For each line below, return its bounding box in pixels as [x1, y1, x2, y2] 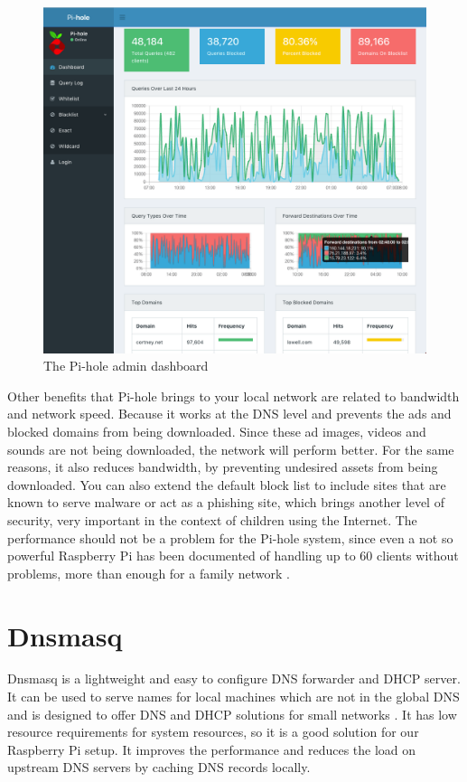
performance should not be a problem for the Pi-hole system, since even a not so [7, 528, 453, 547]
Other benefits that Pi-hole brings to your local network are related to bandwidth [7, 386, 460, 405]
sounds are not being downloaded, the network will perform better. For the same [7, 439, 454, 458]
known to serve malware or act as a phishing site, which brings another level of [7, 493, 444, 512]
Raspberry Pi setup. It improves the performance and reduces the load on [7, 740, 416, 758]
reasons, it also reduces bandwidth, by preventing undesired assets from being [7, 457, 438, 476]
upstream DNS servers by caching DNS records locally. [7, 758, 311, 777]
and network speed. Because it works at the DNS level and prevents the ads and [7, 404, 452, 423]
